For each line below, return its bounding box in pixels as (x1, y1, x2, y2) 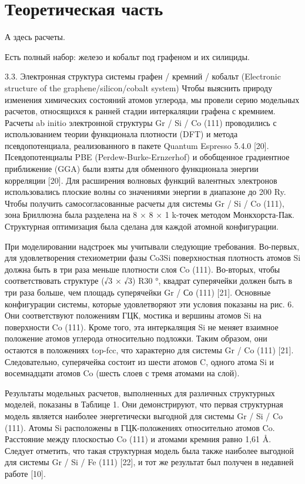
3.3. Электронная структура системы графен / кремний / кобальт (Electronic (5, 70, 281, 82)
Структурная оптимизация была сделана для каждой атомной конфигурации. (5, 220, 279, 233)
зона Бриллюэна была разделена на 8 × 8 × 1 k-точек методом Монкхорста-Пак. (5, 208, 294, 221)
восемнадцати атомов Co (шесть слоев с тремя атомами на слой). (5, 367, 240, 379)
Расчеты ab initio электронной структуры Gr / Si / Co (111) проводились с (5, 116, 277, 128)
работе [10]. (5, 467, 46, 479)
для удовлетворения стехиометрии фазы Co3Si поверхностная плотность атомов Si (5, 251, 301, 264)
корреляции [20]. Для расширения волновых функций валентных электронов (5, 174, 277, 186)
